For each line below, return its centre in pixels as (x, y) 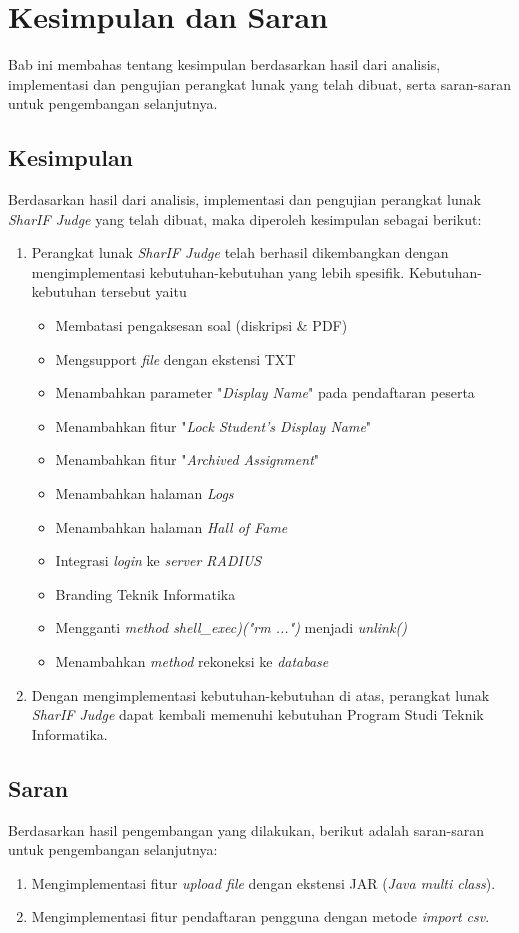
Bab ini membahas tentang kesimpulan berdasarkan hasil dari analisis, (224, 64)
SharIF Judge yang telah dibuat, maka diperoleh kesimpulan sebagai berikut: (245, 218)
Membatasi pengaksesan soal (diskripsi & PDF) (201, 325)
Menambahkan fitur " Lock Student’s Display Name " (213, 425)
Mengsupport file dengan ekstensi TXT (175, 358)
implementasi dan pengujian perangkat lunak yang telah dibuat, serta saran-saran (259, 83)
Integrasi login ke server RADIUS (158, 560)
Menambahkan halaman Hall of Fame (171, 526)
